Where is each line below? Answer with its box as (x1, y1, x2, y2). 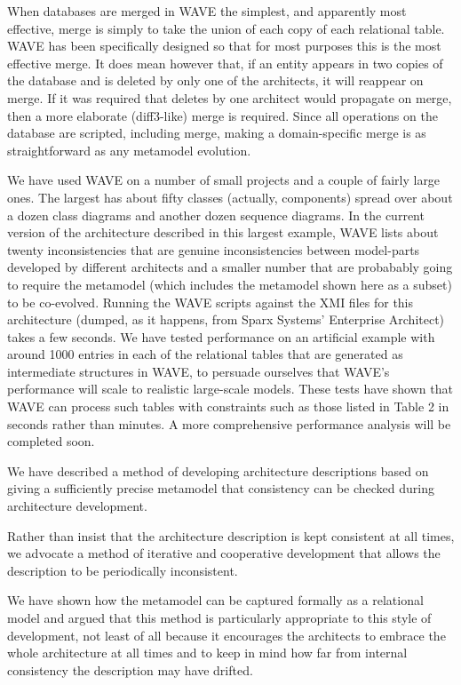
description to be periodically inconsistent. (7, 561, 238, 579)
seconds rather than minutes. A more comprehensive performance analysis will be (7, 414, 451, 433)
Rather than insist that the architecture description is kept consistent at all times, (7, 526, 455, 545)
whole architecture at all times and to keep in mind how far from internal (7, 643, 408, 662)
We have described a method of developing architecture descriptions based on (7, 461, 429, 480)
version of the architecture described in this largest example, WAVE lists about (7, 223, 439, 242)
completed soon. (7, 432, 95, 450)
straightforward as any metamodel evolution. (7, 140, 251, 159)
